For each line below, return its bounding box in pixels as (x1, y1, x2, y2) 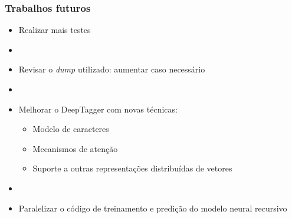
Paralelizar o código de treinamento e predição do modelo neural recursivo (18, 202, 287, 214)
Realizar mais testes (18, 24, 91, 36)
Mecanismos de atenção (32, 142, 118, 154)
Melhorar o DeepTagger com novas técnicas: (18, 103, 178, 115)
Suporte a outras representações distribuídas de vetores (32, 162, 232, 174)
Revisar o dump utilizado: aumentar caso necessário (18, 63, 205, 75)
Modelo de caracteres (32, 123, 109, 135)
